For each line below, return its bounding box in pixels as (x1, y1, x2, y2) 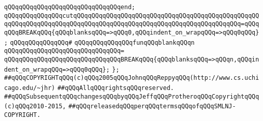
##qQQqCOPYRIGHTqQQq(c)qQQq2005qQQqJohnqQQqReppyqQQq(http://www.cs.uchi (4, 74, 259, 82)
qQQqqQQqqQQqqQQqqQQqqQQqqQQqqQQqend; (4, 4, 135, 11)
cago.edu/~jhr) (4, 84, 55, 92)
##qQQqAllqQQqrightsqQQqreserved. (57, 84, 174, 92)
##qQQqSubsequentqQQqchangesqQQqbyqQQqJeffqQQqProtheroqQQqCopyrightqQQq (4, 93, 259, 100)
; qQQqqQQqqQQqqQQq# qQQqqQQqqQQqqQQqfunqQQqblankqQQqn (4, 39, 195, 46)
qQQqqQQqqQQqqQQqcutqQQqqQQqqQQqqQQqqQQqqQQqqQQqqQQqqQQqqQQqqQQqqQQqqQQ (4, 12, 259, 19)
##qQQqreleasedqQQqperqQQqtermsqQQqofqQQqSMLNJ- (68, 103, 236, 110)
